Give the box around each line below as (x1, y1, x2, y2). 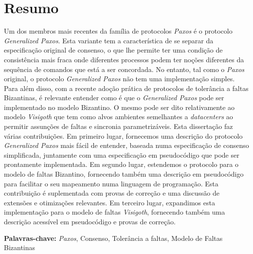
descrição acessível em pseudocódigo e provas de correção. (4, 217, 176, 226)
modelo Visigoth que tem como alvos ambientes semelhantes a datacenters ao (4, 111, 233, 122)
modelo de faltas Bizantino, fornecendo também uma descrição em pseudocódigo (4, 169, 244, 179)
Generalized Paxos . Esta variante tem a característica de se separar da (4, 35, 214, 45)
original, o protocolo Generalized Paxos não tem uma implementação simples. (4, 73, 235, 84)
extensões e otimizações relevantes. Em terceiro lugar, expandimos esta (4, 197, 215, 207)
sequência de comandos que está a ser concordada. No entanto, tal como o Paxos (4, 64, 245, 74)
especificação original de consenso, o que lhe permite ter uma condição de (4, 45, 223, 55)
